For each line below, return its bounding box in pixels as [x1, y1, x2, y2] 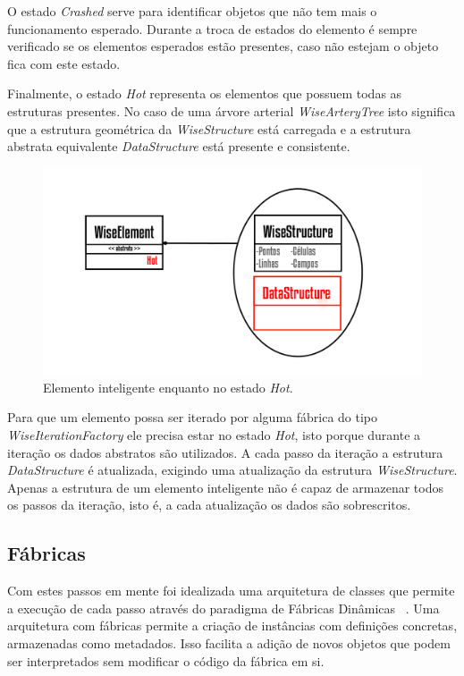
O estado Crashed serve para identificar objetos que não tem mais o [7, 2, 377, 20]
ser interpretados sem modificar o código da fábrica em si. [7, 651, 325, 670]
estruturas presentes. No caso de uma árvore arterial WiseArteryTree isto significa [7, 101, 456, 120]
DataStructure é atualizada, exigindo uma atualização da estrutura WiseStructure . [7, 461, 458, 479]
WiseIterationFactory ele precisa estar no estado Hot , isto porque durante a [7, 425, 421, 444]
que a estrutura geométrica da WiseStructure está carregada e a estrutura [7, 119, 411, 138]
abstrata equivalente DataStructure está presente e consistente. [7, 137, 350, 156]
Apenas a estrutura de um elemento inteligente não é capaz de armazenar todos [7, 477, 443, 496]
